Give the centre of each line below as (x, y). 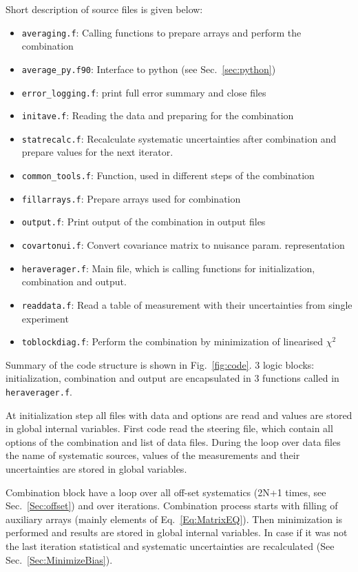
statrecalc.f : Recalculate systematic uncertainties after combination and (179, 138)
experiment (45, 318)
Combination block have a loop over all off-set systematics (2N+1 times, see (166, 492)
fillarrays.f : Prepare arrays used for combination (131, 198)
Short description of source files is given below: (104, 9)
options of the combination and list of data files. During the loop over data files (173, 441)
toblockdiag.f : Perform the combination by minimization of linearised (172, 341)
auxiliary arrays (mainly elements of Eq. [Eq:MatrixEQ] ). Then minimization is (174, 519)
